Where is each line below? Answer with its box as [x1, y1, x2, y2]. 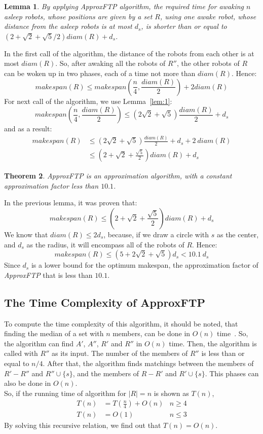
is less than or [201, 348, 245, 358]
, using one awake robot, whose [160, 11, 256, 21]
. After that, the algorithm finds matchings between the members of [43, 357, 254, 368]
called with [4, 348, 38, 358]
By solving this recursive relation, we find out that [4, 420, 161, 430]
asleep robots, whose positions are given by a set [4, 11, 153, 21]
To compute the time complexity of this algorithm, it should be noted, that [4, 318, 238, 329]
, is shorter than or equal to [141, 21, 227, 31]
